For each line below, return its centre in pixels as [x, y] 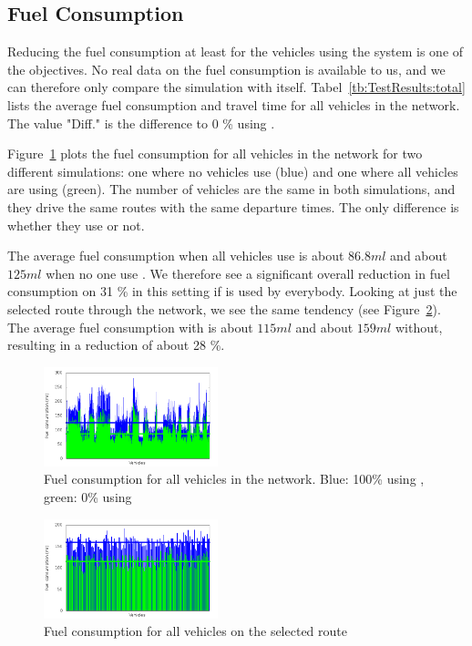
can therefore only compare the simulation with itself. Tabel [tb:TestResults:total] [236, 87]
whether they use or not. [76, 225]
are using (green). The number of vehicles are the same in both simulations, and [231, 189]
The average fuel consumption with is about [130, 327]
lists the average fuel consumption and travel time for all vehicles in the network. [234, 104]
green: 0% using [88, 496]
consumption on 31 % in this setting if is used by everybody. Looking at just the [232, 291]
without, [419, 327]
